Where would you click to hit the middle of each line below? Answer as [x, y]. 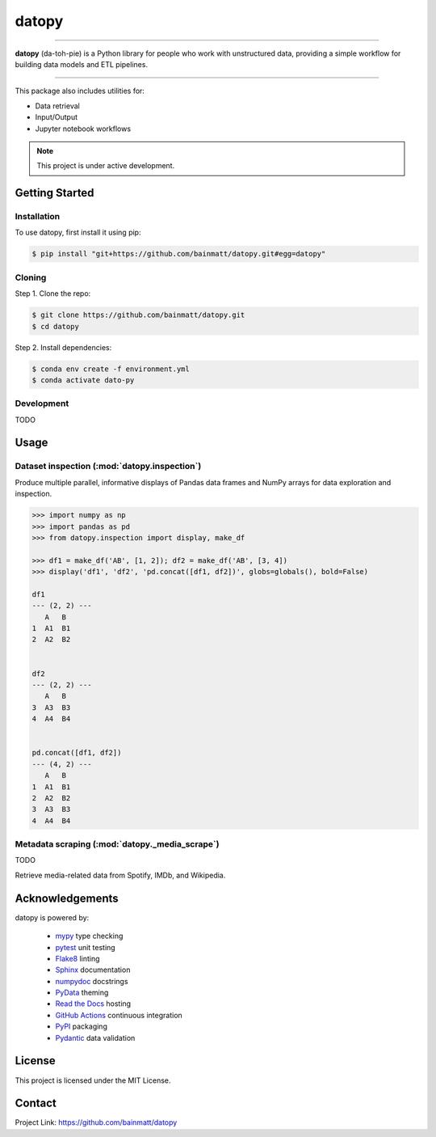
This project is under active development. [106, 166]
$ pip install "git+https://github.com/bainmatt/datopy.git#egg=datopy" [179, 254]
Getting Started [55, 193]
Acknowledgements [67, 898]
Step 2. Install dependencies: [63, 347]
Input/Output [57, 117]
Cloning [31, 277]
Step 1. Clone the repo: [53, 294]
